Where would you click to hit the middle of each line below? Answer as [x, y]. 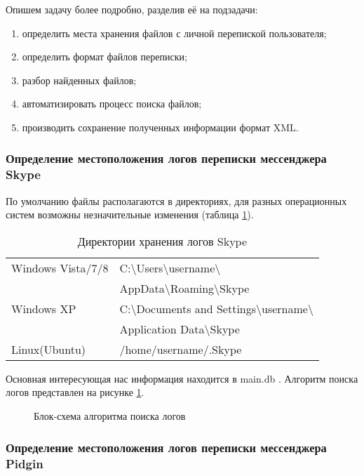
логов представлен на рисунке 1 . [75, 392]
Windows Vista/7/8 [60, 267]
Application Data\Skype [180, 329]
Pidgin [25, 463]
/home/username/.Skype [181, 349]
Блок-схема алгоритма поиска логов [110, 416]
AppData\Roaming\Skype [184, 288]
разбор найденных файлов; [79, 80]
